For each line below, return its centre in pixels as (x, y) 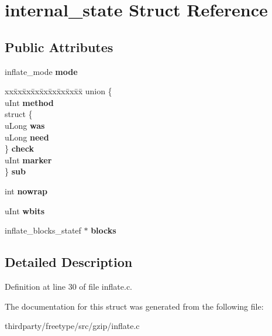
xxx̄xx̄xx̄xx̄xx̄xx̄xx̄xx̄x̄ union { (58, 91)
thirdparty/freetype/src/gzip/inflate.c (72, 326)
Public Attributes (59, 47)
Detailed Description (69, 262)
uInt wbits (25, 210)
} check (19, 148)
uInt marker (28, 160)
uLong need (27, 137)
